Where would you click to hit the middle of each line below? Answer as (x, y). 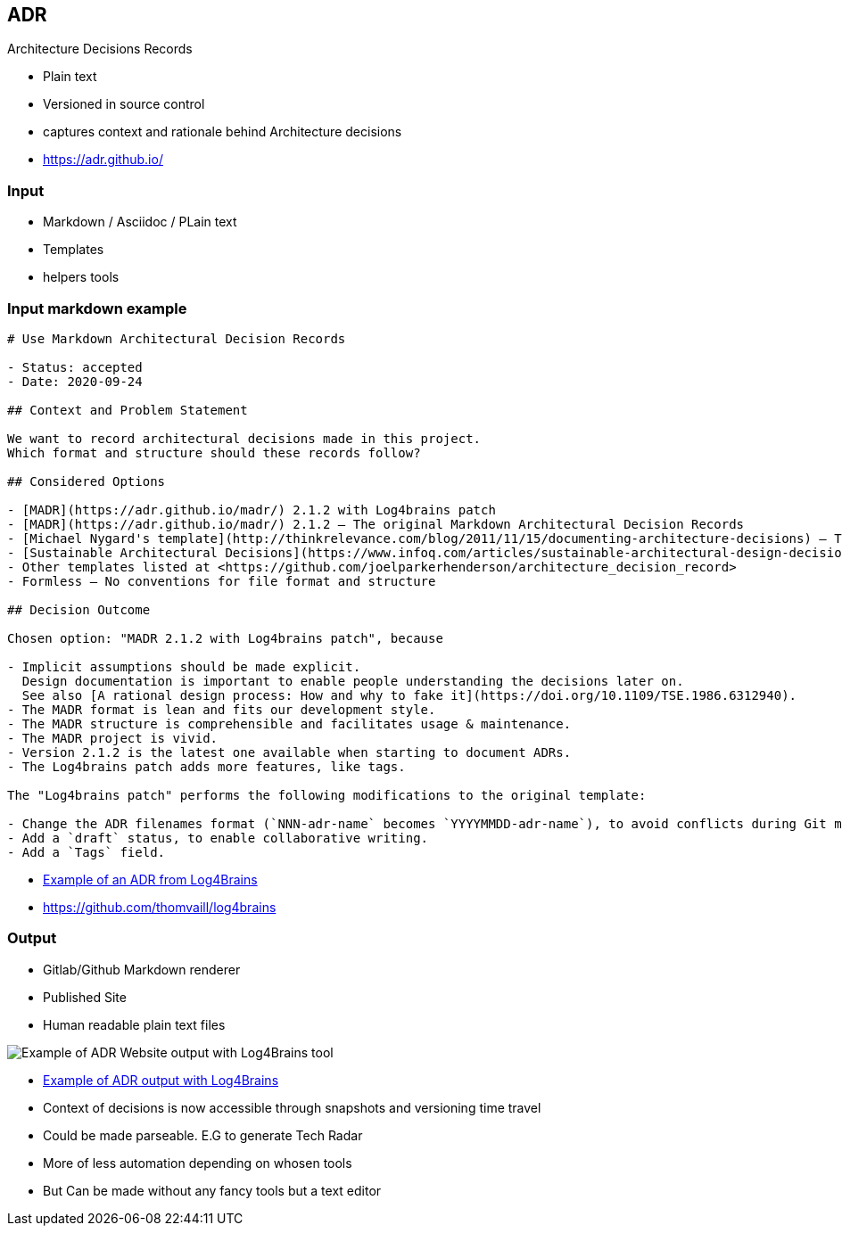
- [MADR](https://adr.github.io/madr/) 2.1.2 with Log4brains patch (252, 510)
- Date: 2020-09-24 (75, 381)
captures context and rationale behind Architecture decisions (223, 132)
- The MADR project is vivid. (113, 738)
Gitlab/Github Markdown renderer (142, 969)
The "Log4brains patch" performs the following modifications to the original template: (327, 795)
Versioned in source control (124, 104)
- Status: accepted (75, 367)
